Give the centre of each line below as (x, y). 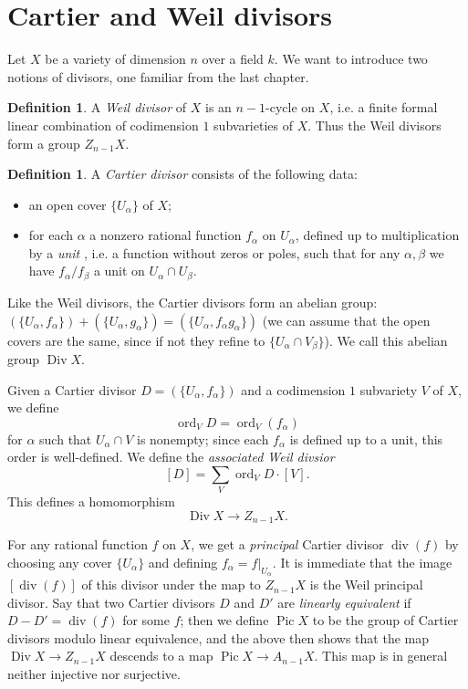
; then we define (224, 620)
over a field (233, 59)
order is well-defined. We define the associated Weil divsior (171, 457)
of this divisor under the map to (171, 585)
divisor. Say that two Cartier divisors (111, 602)
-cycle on (291, 107)
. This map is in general (381, 656)
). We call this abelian (386, 340)
